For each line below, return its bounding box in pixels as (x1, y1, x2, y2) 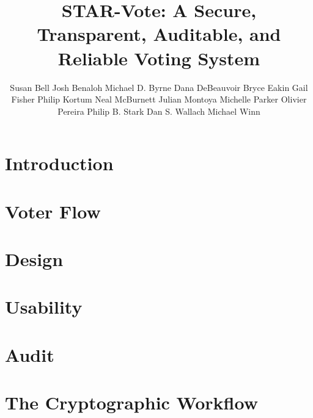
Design (5, 247, 64, 272)
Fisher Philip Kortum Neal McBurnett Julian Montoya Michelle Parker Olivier (11, 93, 307, 106)
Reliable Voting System (57, 45, 260, 70)
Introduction (5, 151, 114, 176)
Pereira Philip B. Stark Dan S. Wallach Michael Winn (57, 104, 260, 117)
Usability (5, 294, 83, 319)
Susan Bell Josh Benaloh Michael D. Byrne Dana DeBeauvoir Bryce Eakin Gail (10, 81, 308, 93)
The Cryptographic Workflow (5, 390, 258, 415)
